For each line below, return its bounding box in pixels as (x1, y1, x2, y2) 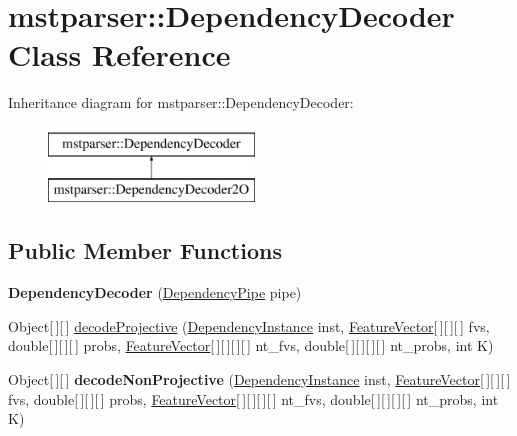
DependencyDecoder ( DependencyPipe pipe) (8, 282, 302, 303)
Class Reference (8, 34, 231, 75)
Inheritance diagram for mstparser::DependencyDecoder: (8, 92, 354, 113)
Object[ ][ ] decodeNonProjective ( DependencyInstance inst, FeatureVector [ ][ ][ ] (8, 369, 511, 390)
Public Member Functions (8, 235, 282, 266)
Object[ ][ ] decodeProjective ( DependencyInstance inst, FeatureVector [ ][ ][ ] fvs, (8, 315, 490, 336)
